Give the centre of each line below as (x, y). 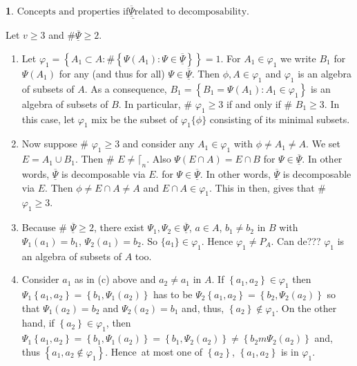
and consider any (158, 144)
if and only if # (259, 103)
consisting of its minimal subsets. (280, 119)
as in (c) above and (115, 279)
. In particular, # (155, 103)
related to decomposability (191, 12)
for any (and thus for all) (112, 74)
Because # (44, 227)
